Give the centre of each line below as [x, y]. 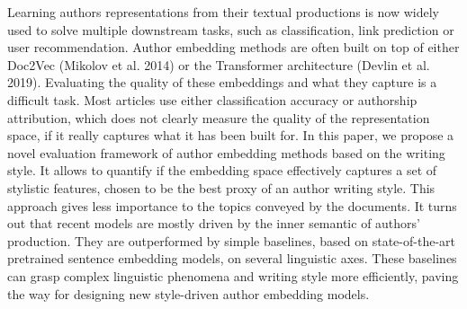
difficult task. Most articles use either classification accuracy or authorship [212, 99]
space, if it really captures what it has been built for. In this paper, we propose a [231, 135]
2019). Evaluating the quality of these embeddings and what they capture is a [222, 82]
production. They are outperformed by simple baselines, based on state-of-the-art [231, 240]
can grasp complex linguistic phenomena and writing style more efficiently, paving [233, 275]
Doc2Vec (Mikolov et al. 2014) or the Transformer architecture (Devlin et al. [219, 64]
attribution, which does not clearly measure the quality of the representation [219, 117]
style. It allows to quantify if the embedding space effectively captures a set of [222, 170]
